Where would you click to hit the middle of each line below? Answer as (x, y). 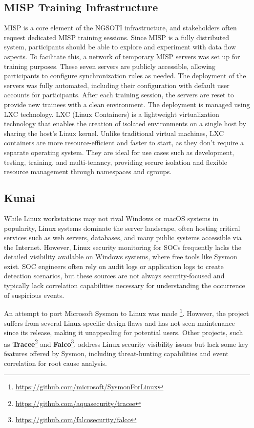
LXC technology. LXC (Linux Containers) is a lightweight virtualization (112, 114)
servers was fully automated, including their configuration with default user (117, 85)
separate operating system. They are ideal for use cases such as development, (119, 152)
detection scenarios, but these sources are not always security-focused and (114, 276)
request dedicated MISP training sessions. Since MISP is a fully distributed (117, 37)
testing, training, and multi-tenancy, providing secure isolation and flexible (116, 162)
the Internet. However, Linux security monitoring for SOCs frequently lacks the (123, 247)
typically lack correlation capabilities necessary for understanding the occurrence (125, 285)
